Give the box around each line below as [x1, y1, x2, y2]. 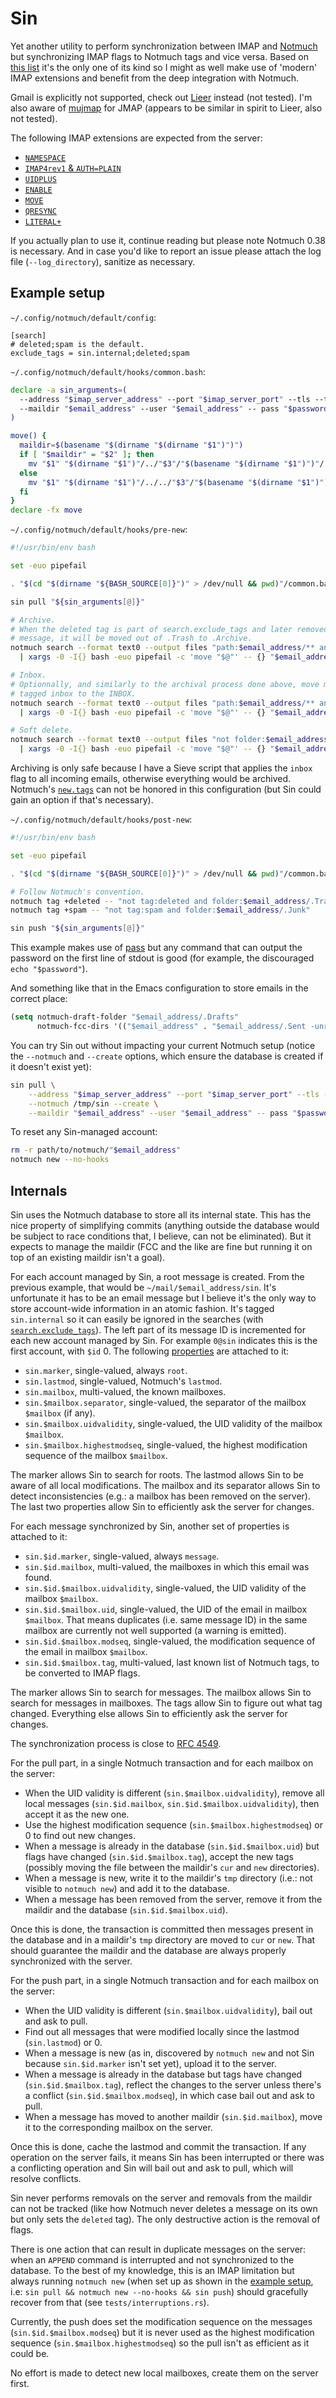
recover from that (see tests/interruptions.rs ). [10, 2296, 210, 2308]
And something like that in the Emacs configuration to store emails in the [10, 982, 309, 994]
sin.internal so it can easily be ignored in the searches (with [10, 1313, 264, 1325]
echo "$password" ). [10, 963, 88, 975]
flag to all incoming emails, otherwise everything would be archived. [10, 773, 292, 784]
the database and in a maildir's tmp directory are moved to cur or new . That [10, 1933, 316, 1946]
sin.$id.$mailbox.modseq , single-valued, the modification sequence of [24, 1635, 316, 1647]
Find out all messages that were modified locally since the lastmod [24, 2025, 300, 2037]
